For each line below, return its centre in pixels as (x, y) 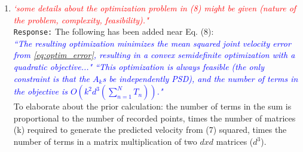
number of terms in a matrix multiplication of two (105, 141)
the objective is (40, 91)
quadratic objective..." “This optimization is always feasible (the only (139, 67)
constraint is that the (51, 78)
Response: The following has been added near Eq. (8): (114, 31)
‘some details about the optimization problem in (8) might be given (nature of (155, 8)
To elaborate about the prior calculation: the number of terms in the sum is (152, 106)
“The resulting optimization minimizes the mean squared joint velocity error (152, 43)
